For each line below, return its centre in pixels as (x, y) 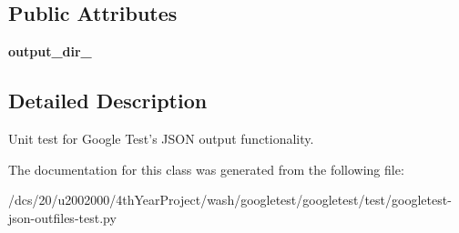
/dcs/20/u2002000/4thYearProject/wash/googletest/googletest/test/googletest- (230, 200)
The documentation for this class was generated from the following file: (206, 169)
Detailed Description (108, 101)
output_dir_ (50, 51)
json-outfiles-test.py (62, 217)
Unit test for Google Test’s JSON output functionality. (161, 138)
